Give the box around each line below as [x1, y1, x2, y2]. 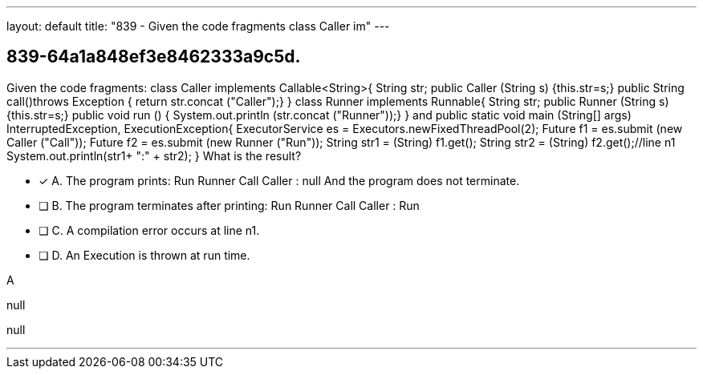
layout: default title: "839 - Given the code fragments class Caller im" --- [6, 19, 390, 33]
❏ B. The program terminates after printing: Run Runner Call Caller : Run [39, 198, 420, 212]
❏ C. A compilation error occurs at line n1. [39, 223, 260, 237]
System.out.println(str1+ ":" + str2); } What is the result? [6, 148, 302, 163]
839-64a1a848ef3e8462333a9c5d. [6, 46, 301, 67]
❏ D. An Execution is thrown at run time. [39, 248, 250, 262]
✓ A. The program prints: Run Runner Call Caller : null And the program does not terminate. [39, 173, 520, 187]
